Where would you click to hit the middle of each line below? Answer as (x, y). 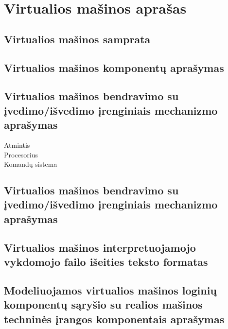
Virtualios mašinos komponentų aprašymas (114, 67)
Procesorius (21, 154)
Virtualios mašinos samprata (77, 39)
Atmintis (17, 145)
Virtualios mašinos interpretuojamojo (100, 247)
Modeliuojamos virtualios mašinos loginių (110, 290)
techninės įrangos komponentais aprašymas (114, 319)
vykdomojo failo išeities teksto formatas (106, 262)
